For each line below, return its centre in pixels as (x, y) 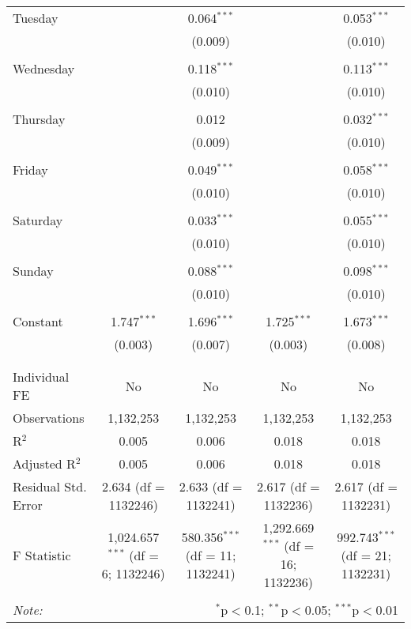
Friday (30, 169)
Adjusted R (44, 463)
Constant (38, 321)
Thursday (39, 119)
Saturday (38, 220)
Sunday (33, 271)
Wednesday (44, 68)
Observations (49, 418)
